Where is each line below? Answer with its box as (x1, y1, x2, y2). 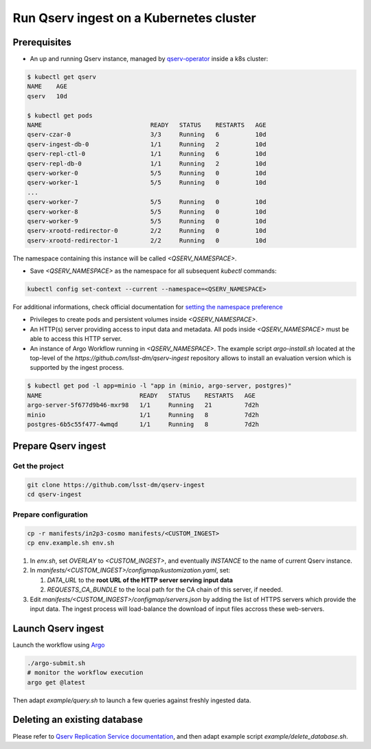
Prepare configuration (12, 509, 89, 519)
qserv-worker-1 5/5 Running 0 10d (27, 179, 267, 187)
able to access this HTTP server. (30, 335, 122, 343)
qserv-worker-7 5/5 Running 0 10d (27, 198, 267, 206)
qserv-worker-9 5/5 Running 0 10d (27, 217, 267, 225)
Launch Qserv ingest (12, 623, 104, 634)
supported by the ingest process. (30, 364, 124, 372)
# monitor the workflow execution (27, 669, 144, 677)
